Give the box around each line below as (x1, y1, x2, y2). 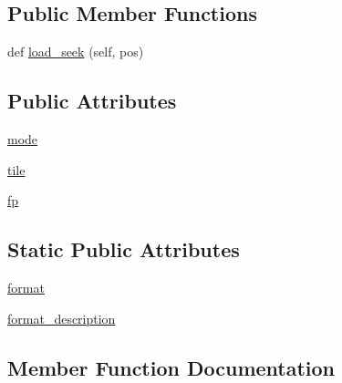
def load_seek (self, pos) (7, 42, 144, 61)
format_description (7, 308, 116, 327)
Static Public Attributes (7, 235, 240, 264)
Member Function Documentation (7, 353, 336, 381)
